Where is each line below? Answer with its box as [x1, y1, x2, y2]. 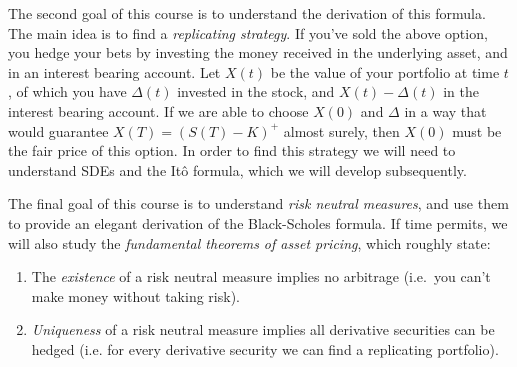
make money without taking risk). [31, 285, 240, 306]
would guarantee [8, 120, 109, 141]
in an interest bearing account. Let [8, 61, 221, 82]
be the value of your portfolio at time [270, 61, 500, 82]
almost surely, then [283, 120, 400, 141]
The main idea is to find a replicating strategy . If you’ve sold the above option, [8, 22, 488, 43]
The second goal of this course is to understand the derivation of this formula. [8, 3, 486, 23]
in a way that [404, 100, 487, 121]
